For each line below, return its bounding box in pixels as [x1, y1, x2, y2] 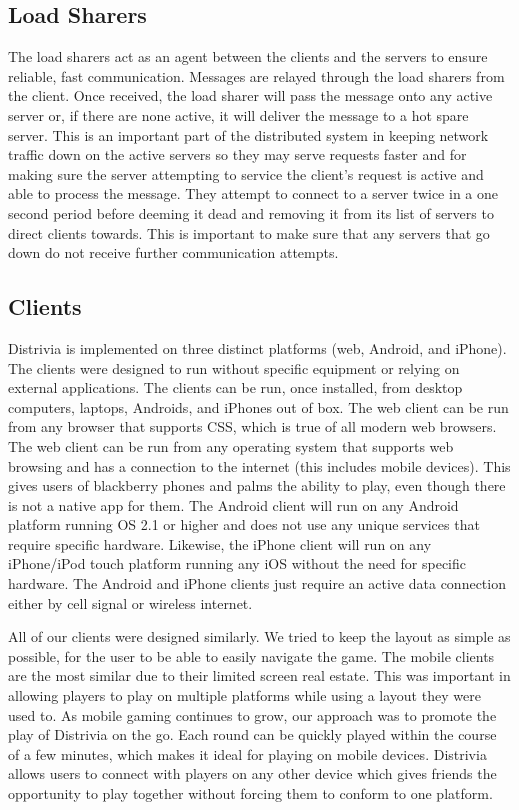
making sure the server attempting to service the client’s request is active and [8, 163, 484, 184]
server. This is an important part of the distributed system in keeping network [8, 124, 489, 145]
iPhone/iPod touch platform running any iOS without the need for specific [8, 553, 466, 574]
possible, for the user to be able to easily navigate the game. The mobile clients [8, 645, 495, 666]
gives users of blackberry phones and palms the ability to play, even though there [8, 475, 506, 496]
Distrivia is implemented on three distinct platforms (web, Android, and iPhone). [8, 337, 507, 358]
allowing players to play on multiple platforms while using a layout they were [8, 685, 481, 706]
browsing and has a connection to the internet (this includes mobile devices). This [8, 455, 511, 476]
